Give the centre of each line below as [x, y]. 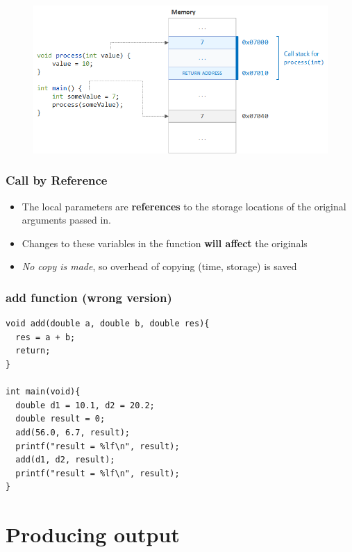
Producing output [93, 534]
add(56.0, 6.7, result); [73, 433]
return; [33, 351]
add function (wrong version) [89, 297]
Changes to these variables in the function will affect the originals [165, 243]
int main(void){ [43, 392]
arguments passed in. [67, 220]
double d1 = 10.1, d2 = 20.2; [85, 405]
